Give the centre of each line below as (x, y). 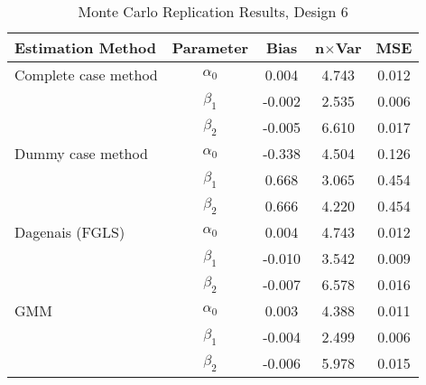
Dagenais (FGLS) (70, 232)
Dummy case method (81, 153)
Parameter (210, 47)
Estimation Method (85, 47)
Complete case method (86, 75)
